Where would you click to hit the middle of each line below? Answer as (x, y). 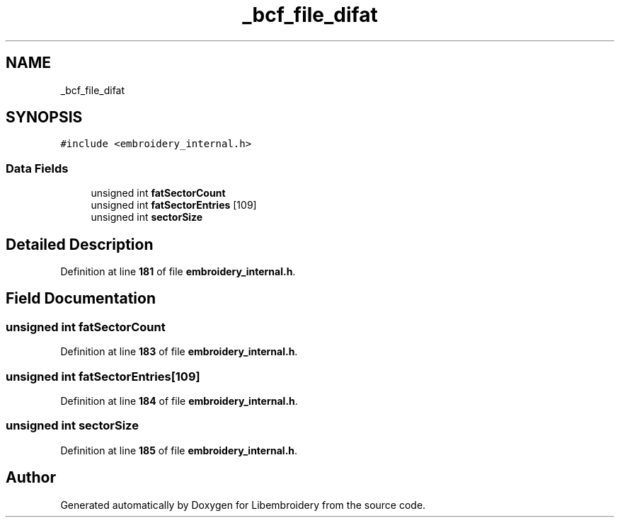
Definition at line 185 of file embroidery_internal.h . (179, 450)
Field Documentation (81, 299)
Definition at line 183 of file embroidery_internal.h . (179, 352)
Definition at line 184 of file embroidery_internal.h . (179, 401)
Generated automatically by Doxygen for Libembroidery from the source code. (243, 505)
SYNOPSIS (44, 117)
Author (31, 478)
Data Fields (37, 168)
